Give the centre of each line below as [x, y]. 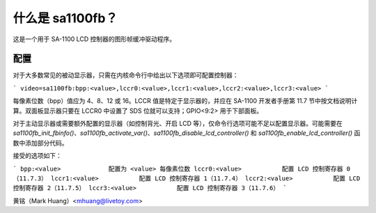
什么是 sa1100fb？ [65, 18]
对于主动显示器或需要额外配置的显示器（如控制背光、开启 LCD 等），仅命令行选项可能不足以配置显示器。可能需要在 [178, 124]
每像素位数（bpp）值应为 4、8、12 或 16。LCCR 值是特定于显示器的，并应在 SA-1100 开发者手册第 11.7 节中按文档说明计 [185, 101]
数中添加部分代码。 [40, 143]
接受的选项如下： [37, 156]
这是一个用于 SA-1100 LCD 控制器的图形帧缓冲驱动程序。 [94, 39]
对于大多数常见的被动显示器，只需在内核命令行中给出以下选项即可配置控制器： [126, 75]
